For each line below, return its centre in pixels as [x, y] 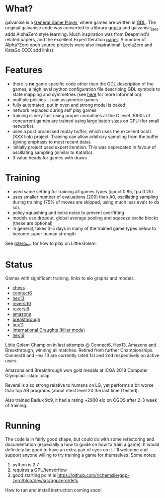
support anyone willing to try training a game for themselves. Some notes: [81, 455]
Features [24, 70]
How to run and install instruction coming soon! [53, 490]
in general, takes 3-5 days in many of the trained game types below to [84, 228]
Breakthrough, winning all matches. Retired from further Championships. [79, 350]
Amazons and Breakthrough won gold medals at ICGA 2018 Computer [77, 370]
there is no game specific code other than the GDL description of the [83, 84]
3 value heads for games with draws [49, 157]
